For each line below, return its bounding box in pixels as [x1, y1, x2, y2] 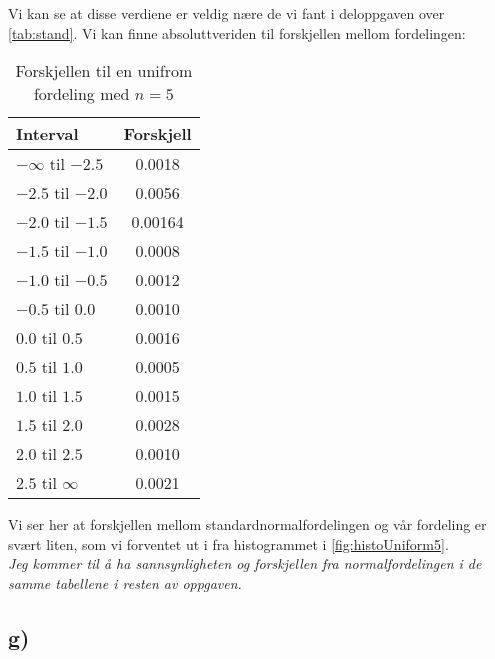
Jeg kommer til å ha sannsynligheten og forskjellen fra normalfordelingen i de [8, 553, 482, 574]
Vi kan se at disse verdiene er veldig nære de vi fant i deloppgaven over [8, 3, 445, 23]
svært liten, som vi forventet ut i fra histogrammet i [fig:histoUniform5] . [8, 533, 449, 554]
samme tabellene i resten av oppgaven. [8, 572, 242, 593]
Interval [16, 122, 79, 146]
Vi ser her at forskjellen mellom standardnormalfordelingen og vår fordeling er [8, 514, 487, 535]
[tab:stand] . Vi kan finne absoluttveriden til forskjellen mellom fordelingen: [8, 22, 466, 43]
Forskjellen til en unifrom [15, 59, 193, 83]
